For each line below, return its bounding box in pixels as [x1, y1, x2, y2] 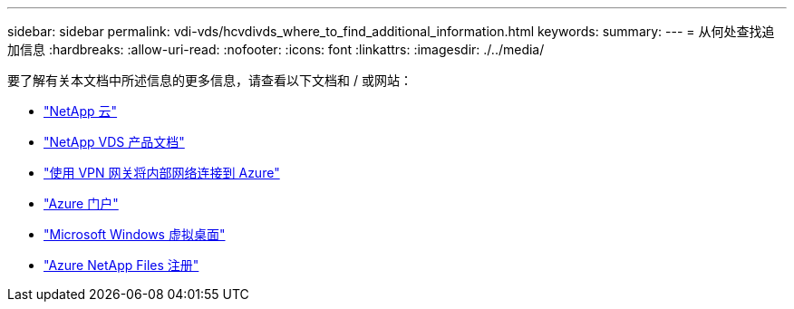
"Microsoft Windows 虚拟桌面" [44, 227, 226, 242]
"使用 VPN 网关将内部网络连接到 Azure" [44, 165, 280, 180]
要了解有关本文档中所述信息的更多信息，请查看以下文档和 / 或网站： [7, 72, 412, 88]
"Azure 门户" [44, 196, 119, 211]
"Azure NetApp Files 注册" [44, 257, 199, 273]
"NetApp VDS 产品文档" [44, 134, 185, 150]
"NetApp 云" [44, 103, 118, 119]
